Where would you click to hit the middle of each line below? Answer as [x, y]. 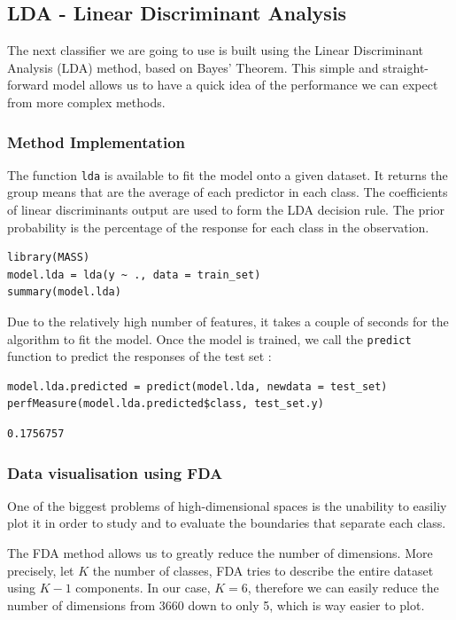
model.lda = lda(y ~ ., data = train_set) [134, 275]
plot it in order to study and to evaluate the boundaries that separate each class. [227, 523]
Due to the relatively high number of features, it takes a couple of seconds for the [228, 322]
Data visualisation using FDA [115, 472]
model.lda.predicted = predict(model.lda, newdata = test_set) [197, 386]
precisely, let [41, 570]
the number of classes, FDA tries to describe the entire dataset [263, 570]
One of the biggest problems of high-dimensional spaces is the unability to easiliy [227, 505]
